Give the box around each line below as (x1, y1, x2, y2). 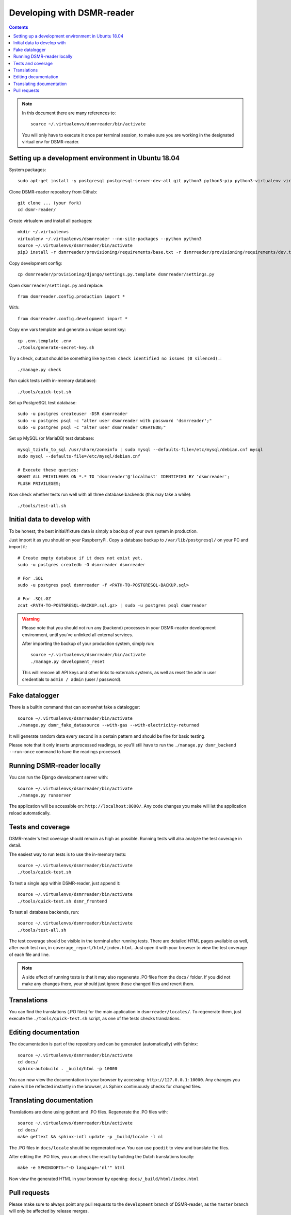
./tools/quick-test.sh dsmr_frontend (17, 898, 108, 904)
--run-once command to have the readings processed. (9, 749, 122, 755)
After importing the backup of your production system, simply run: (22, 641, 155, 646)
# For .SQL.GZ (17, 596, 51, 602)
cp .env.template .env (17, 338, 72, 344)
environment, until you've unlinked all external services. (22, 632, 133, 638)
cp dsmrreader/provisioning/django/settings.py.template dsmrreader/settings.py (17, 272, 215, 277)
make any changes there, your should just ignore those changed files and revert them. (22, 981, 194, 987)
